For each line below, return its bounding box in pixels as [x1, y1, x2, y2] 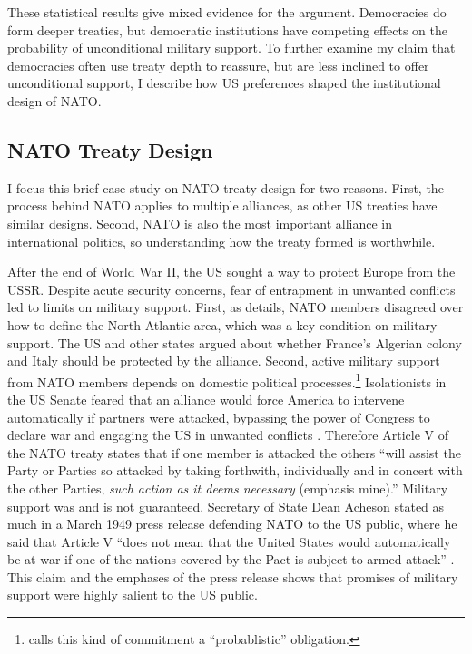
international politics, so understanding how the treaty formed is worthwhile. [7, 231, 436, 250]
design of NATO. [7, 91, 102, 110]
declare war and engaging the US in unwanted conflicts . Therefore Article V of [7, 425, 448, 444]
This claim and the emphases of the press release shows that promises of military [7, 567, 458, 586]
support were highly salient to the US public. [7, 585, 258, 604]
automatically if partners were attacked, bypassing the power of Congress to [7, 407, 430, 426]
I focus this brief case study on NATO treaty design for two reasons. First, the [7, 178, 444, 197]
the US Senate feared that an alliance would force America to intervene [7, 389, 405, 408]
